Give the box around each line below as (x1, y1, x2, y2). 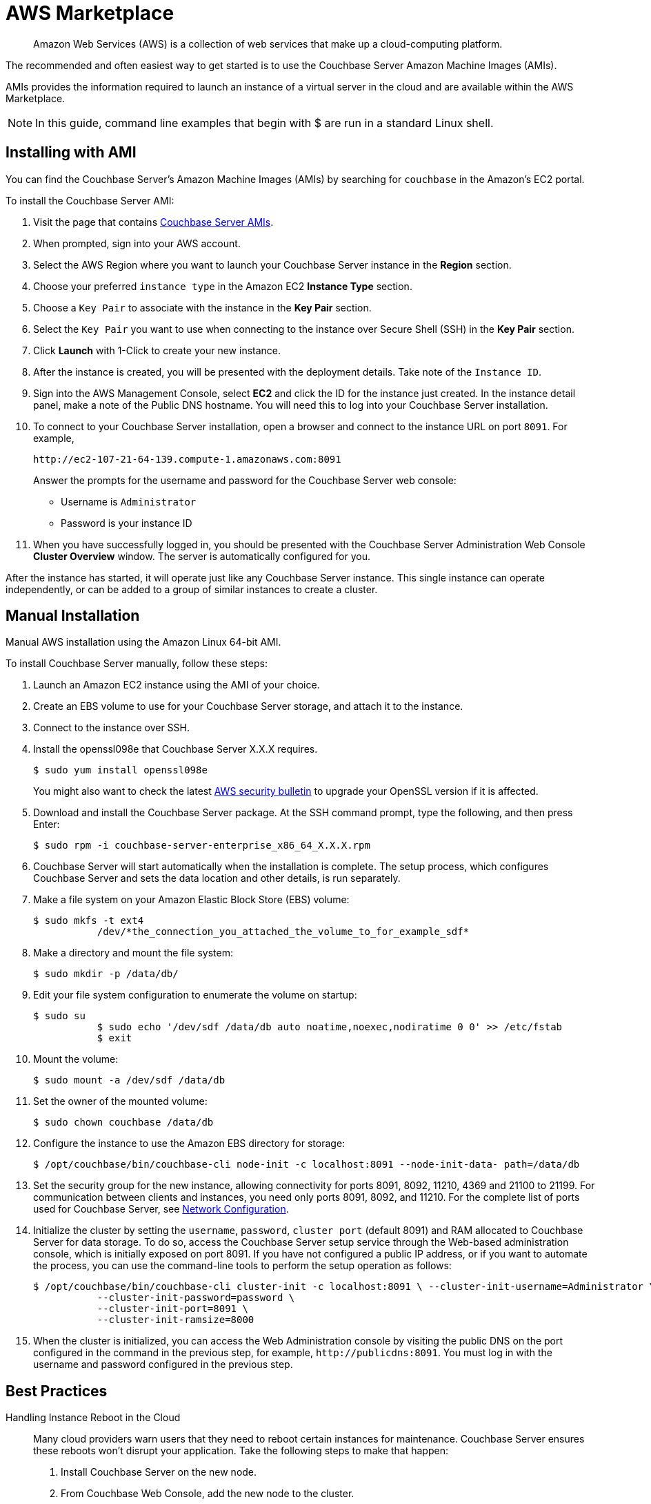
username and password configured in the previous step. (33, 1358, 293, 1371)
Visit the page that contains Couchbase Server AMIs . (33, 215, 274, 228)
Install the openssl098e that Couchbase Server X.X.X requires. (33, 743, 318, 755)
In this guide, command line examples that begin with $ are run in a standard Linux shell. (35, 115, 494, 130)
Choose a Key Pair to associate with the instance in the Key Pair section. (33, 301, 372, 314)
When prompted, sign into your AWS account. (33, 237, 241, 249)
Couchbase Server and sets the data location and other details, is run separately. (33, 872, 401, 885)
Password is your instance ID (61, 517, 192, 529)
